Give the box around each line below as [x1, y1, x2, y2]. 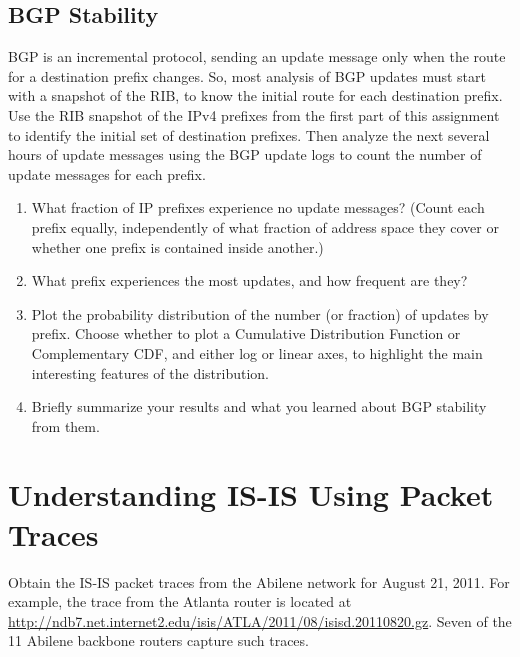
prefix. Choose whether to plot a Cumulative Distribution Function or [31, 323, 461, 344]
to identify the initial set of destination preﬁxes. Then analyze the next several [8, 124, 490, 145]
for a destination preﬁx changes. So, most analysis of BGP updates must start [8, 65, 487, 86]
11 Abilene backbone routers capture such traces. [8, 630, 309, 651]
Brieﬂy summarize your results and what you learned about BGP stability [31, 396, 487, 417]
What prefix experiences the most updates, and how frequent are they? [31, 270, 468, 291]
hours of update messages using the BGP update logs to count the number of [8, 144, 482, 165]
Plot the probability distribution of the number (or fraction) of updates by [31, 303, 489, 324]
